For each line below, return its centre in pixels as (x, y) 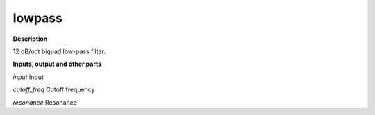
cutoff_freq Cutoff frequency (54, 89)
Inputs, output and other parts (57, 64)
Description (30, 39)
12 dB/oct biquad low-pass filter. (59, 51)
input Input (28, 77)
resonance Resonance (45, 102)
